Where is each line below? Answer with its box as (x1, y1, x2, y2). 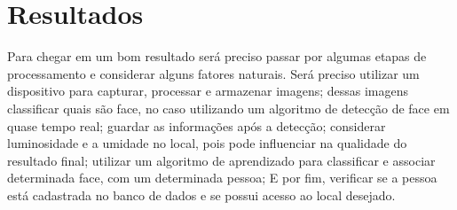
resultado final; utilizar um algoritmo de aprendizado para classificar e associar (7, 151, 436, 169)
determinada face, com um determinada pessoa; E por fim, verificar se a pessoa (7, 168, 437, 187)
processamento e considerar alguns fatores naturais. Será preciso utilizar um (7, 64, 420, 82)
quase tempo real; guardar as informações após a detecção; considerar (7, 116, 386, 135)
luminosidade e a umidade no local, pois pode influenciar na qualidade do (7, 134, 407, 152)
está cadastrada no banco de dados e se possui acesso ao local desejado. (7, 185, 396, 204)
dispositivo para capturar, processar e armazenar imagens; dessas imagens (7, 82, 409, 100)
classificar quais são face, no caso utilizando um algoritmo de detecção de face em (7, 98, 450, 117)
